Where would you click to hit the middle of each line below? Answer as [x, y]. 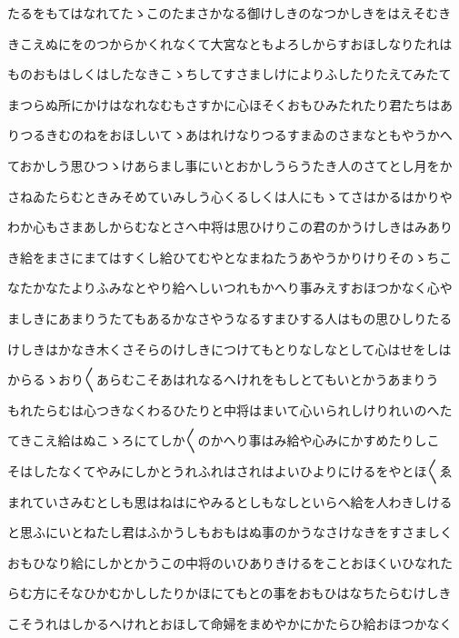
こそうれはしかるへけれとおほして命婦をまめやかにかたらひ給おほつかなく [230, 623]
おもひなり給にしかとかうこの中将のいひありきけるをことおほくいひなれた [230, 562]
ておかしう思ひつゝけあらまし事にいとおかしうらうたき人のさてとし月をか [230, 165]
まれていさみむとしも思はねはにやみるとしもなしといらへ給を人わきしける [230, 501]
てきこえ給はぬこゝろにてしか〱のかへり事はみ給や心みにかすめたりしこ [224, 440]
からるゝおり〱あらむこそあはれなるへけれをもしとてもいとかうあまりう [223, 379]
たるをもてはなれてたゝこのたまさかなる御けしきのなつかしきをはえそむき [229, 13]
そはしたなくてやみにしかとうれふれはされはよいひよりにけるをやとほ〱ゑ [230, 470]
